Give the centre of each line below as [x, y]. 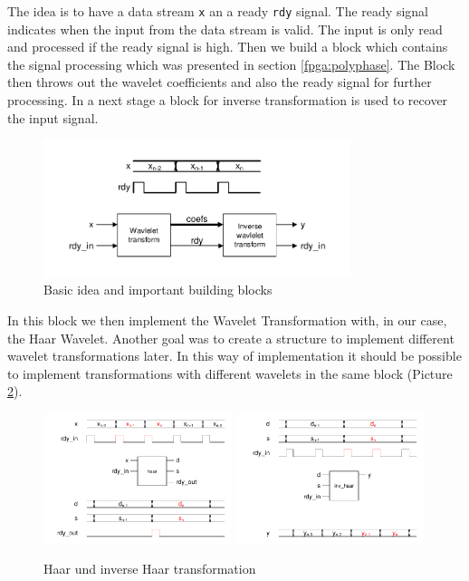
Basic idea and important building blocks [158, 290]
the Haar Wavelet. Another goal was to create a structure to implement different [231, 338]
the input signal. [53, 117]
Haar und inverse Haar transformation [150, 569]
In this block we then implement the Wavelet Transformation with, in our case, [227, 320]
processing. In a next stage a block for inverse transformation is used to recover [228, 100]
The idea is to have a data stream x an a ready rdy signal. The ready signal [218, 11]
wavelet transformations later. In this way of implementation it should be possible [234, 356]
